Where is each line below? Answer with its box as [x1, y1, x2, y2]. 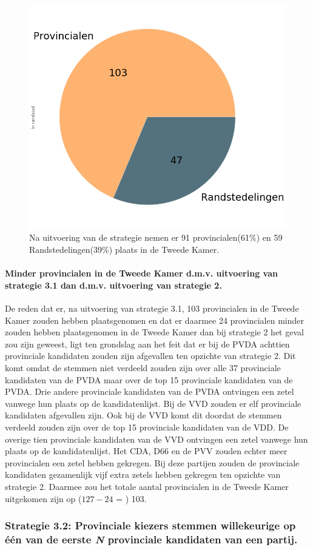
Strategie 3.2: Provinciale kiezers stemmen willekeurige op [5, 518, 296, 533]
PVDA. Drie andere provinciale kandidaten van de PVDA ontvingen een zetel [5, 385, 294, 398]
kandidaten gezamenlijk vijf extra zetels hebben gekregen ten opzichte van [5, 468, 281, 481]
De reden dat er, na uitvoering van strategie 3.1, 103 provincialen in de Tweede [5, 302, 299, 315]
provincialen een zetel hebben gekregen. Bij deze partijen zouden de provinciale [5, 456, 300, 469]
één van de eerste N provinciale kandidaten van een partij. [5, 531, 298, 546]
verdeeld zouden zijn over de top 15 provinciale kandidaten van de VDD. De [5, 420, 289, 433]
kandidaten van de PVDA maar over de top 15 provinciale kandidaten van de [5, 373, 293, 386]
